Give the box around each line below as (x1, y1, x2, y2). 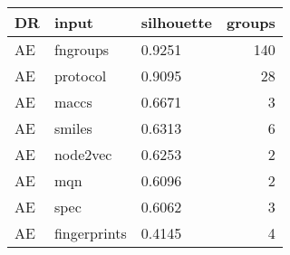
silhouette (140, 12, 212, 33)
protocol (53, 65, 107, 86)
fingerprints (53, 222, 127, 243)
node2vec (53, 144, 112, 165)
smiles (53, 118, 92, 138)
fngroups (53, 39, 110, 60)
